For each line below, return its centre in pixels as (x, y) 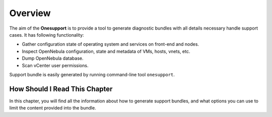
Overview (30, 13)
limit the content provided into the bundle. (53, 108)
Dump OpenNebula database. (53, 58)
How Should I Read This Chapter (61, 89)
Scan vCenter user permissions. (55, 65)
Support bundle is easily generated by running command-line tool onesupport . (92, 74)
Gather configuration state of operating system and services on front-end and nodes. (110, 44)
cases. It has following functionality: (47, 35)
